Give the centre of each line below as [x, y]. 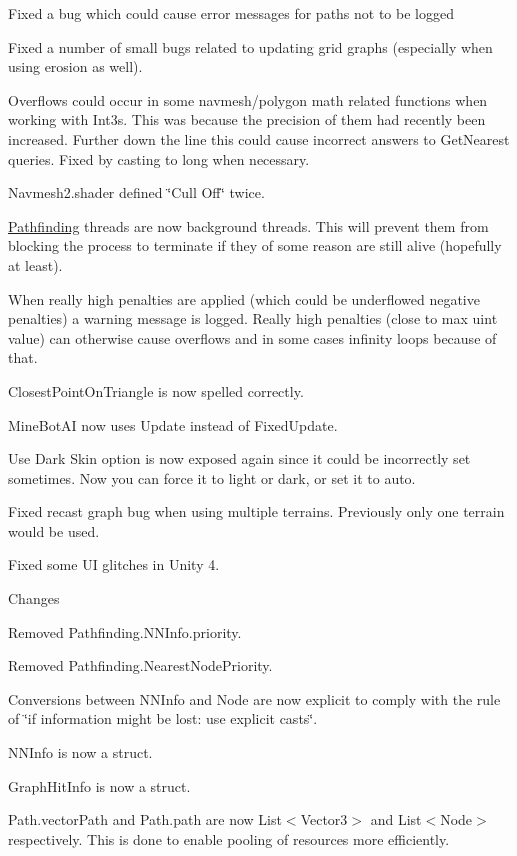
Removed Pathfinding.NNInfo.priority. [125, 631]
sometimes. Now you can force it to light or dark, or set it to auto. [212, 477]
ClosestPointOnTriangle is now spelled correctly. [156, 390]
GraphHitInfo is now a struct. [99, 785]
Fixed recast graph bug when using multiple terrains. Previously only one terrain [256, 511]
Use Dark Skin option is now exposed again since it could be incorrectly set [239, 458]
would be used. [54, 530]
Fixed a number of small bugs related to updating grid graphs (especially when [250, 46]
